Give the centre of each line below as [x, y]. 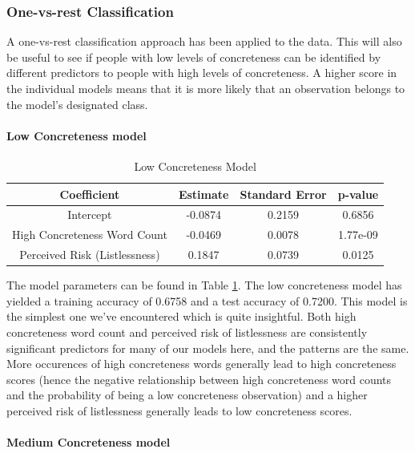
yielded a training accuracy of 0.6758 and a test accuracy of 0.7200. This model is [207, 300]
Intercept [90, 214]
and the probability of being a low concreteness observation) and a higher [187, 395]
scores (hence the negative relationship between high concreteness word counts [199, 379]
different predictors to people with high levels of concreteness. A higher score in [202, 73]
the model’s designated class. [77, 104]
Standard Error [283, 194]
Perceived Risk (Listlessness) [90, 255]
